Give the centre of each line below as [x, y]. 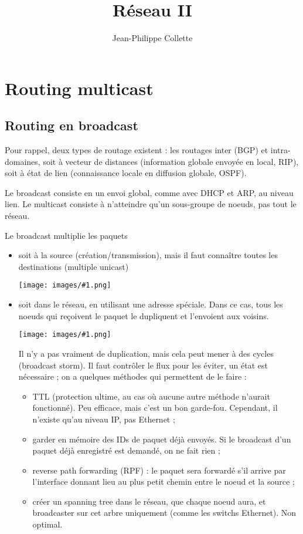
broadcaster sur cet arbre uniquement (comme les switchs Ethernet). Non [164, 513]
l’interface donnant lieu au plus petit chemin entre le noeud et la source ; [164, 481]
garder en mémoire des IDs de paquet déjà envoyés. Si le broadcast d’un [162, 439]
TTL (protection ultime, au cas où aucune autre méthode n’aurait [151, 396]
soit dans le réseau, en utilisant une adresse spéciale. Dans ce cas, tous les [151, 304]
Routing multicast [79, 88]
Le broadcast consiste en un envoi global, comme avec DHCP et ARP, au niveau [149, 192]
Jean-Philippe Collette [152, 38]
